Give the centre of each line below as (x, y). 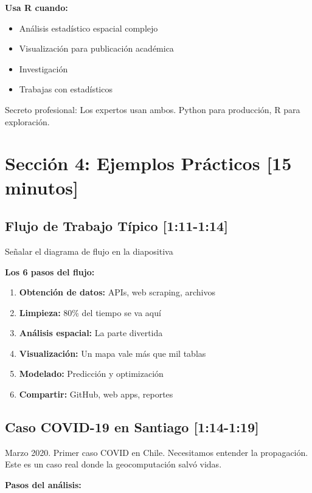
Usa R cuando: (36, 7)
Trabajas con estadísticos (66, 89)
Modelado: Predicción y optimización (91, 374)
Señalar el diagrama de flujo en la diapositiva (89, 251)
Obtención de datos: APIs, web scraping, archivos (117, 292)
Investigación (43, 68)
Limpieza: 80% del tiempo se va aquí (90, 312)
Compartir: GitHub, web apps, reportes (96, 394)
